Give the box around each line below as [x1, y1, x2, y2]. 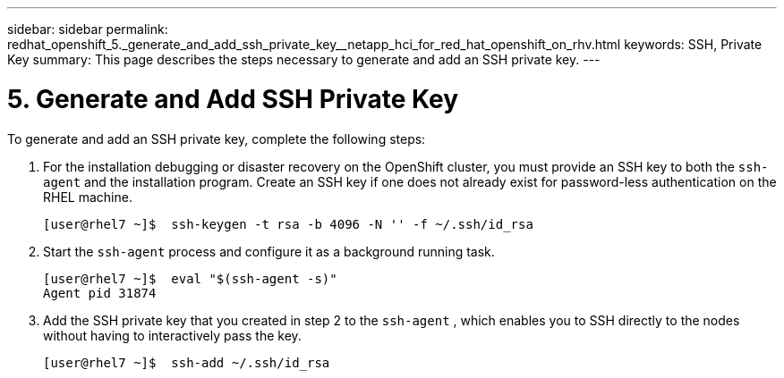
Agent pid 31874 [43, 285, 157, 300]
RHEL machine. [43, 189, 132, 205]
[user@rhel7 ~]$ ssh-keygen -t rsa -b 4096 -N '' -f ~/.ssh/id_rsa [43, 216, 533, 231]
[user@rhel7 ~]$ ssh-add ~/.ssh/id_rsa [43, 355, 330, 370]
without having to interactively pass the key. [43, 327, 302, 343]
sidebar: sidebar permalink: [7, 21, 168, 37]
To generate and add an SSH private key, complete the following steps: [7, 130, 426, 147]
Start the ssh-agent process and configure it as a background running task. [43, 243, 495, 259]
